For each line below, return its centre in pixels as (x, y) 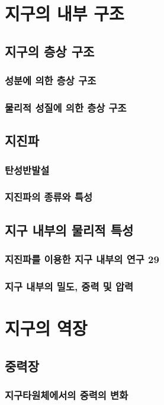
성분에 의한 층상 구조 (51, 80)
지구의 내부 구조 (65, 13)
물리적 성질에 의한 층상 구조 (66, 107)
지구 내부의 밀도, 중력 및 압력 (69, 286)
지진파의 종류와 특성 (49, 197)
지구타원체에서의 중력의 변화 (67, 395)
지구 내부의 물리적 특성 (69, 230)
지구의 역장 (46, 328)
